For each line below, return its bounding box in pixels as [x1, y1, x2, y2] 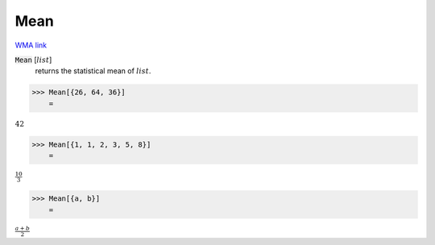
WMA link [14, 40, 48, 50]
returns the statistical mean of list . [35, 66, 151, 76]
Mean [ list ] [14, 55, 52, 64]
